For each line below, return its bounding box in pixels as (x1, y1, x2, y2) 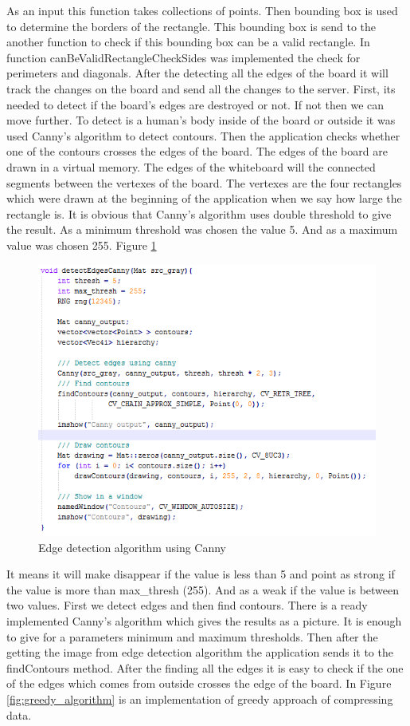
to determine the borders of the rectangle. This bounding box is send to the (6, 18, 377, 34)
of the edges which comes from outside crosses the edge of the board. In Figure (6, 675, 392, 692)
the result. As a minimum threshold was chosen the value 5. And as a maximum (6, 221, 398, 238)
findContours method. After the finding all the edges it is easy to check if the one (6, 659, 404, 676)
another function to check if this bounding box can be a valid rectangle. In (6, 34, 370, 50)
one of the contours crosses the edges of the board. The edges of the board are (6, 143, 388, 160)
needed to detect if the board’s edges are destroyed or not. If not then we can (6, 96, 385, 112)
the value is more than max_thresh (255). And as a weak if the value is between (6, 581, 400, 598)
